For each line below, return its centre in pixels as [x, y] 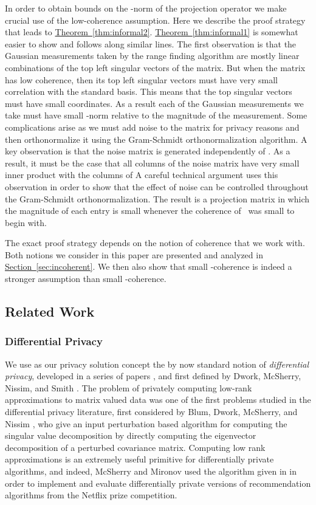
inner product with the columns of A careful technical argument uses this [142, 175]
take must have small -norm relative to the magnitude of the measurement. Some [156, 115]
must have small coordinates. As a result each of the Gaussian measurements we [154, 103]
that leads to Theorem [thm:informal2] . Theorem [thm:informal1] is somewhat [152, 32]
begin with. [26, 222]
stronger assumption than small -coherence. [86, 279]
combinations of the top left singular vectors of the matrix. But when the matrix [155, 67]
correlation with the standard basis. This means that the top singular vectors [149, 91]
